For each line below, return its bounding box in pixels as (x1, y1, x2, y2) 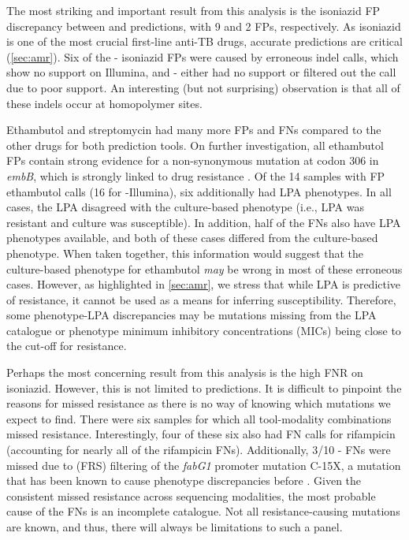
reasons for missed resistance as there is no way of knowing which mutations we (6, 395, 391, 412)
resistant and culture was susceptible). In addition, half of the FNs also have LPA (6, 214, 401, 230)
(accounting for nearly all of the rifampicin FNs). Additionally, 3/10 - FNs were (6, 441, 391, 458)
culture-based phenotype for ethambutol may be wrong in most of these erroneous (6, 260, 403, 277)
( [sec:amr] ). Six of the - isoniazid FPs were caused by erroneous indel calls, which (6, 48, 399, 65)
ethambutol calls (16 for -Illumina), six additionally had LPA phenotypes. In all (6, 183, 392, 199)
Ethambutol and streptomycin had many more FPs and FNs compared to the (6, 121, 381, 138)
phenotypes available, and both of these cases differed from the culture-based (6, 229, 378, 246)
